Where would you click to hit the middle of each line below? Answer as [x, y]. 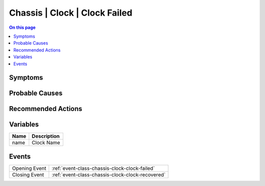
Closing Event [28, 175]
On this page [22, 27]
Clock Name [46, 143]
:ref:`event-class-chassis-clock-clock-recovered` [109, 175]
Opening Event [29, 168]
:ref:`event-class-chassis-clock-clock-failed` [103, 168]
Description [46, 136]
